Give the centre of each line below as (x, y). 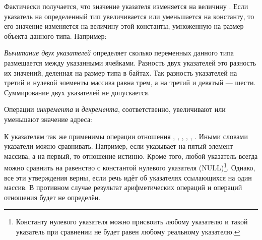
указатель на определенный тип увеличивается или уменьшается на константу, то (129, 16)
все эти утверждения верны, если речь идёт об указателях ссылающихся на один (128, 177)
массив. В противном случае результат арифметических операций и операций (123, 187)
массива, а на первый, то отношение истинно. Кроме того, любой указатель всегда (131, 156)
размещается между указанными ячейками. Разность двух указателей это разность (130, 62)
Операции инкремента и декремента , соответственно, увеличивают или (115, 109)
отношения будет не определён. (52, 197)
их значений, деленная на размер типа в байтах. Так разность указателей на (121, 72)
